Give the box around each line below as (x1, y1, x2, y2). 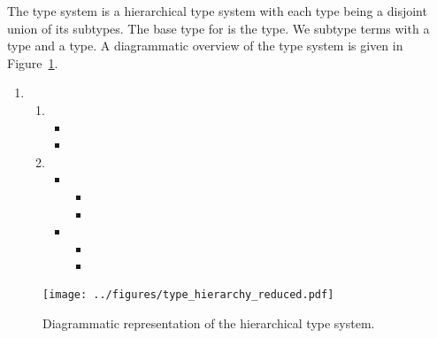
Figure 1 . (7, 53, 58, 72)
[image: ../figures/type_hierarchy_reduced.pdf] (42, 288, 334, 301)
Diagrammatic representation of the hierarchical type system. (42, 313, 375, 332)
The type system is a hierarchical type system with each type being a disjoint (7, 2, 427, 19)
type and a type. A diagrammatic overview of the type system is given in (7, 36, 403, 55)
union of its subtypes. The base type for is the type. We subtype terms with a (7, 19, 430, 37)
